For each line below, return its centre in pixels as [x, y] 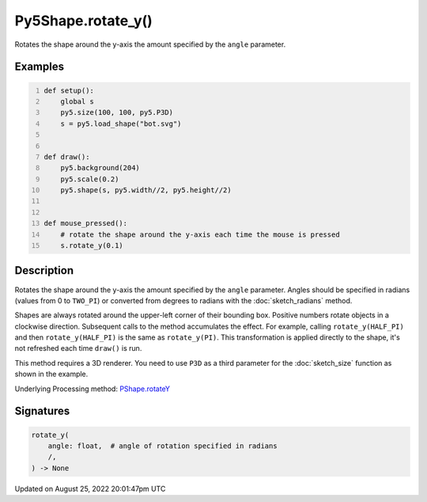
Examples [40, 67]
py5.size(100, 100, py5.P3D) [117, 112]
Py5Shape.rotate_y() [84, 21]
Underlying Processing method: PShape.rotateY [92, 389]
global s [77, 101]
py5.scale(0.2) [90, 179]
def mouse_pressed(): [86, 223]
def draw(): [67, 157]
